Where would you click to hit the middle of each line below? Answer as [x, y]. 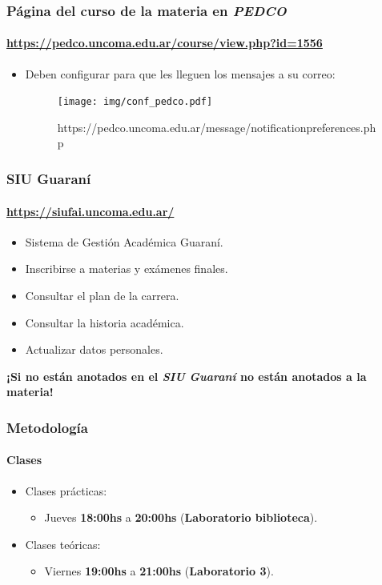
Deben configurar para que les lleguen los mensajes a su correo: [180, 73]
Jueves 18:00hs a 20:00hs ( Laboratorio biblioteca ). [181, 517]
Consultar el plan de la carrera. [102, 295]
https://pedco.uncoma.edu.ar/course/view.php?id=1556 [165, 43]
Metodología [47, 427]
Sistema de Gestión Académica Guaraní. [124, 241]
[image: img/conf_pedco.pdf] [135, 102]
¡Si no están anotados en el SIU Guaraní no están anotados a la [187, 376]
